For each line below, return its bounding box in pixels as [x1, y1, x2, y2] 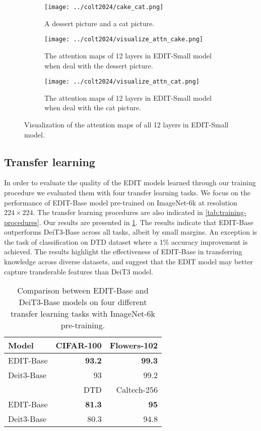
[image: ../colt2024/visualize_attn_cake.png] [44, 36, 203, 43]
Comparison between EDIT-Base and [17, 284, 149, 297]
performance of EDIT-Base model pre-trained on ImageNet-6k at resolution [4, 197, 237, 207]
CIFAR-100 [55, 339, 102, 351]
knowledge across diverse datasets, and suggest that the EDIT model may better [4, 256, 253, 267]
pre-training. [60, 319, 105, 331]
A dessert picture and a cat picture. [44, 18, 155, 28]
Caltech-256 [116, 384, 158, 396]
